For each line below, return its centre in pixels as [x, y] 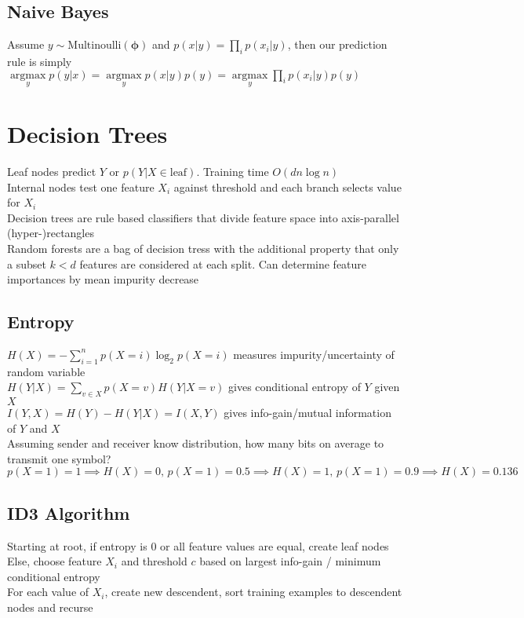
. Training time [233, 171]
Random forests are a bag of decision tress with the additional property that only [203, 248]
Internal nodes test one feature [81, 186]
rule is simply [40, 61]
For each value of [48, 592]
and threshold [154, 561]
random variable [46, 371]
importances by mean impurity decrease [103, 279]
